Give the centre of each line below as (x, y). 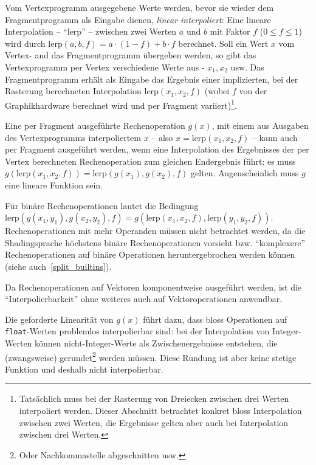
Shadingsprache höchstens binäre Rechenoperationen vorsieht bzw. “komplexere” (155, 242)
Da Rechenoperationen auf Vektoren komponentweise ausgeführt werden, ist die (153, 287)
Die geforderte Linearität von (59, 319)
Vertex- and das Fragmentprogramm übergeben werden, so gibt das (131, 55)
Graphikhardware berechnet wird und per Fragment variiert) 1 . (121, 104)
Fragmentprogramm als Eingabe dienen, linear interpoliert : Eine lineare (138, 19)
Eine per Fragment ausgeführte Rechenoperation (95, 125)
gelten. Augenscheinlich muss (245, 173)
